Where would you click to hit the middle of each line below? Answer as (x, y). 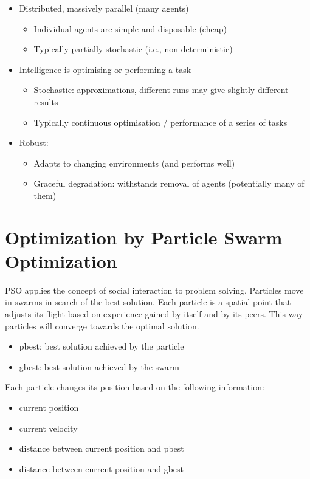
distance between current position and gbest (101, 468)
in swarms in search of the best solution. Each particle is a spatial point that (148, 302)
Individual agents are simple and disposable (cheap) (130, 28)
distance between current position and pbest (102, 448)
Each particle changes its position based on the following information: (135, 387)
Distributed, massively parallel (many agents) (104, 8)
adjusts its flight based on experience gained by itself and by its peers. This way (154, 314)
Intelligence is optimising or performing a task (105, 69)
